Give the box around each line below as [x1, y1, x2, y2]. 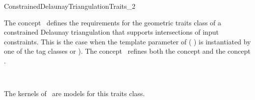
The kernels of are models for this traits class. [4, 88, 145, 99]
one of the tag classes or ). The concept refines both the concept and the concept [4, 46, 251, 56]
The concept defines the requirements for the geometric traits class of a [4, 17, 222, 27]
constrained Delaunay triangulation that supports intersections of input [4, 27, 219, 37]
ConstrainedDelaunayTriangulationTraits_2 [4, 1, 136, 11]
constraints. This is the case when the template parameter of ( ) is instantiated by [4, 36, 251, 46]
